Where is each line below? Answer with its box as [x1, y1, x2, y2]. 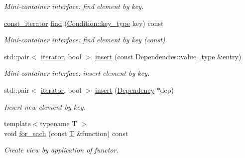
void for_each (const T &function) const [4, 128, 128, 138]
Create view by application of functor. [4, 145, 119, 155]
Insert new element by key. [4, 101, 86, 112]
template [4, 118, 31, 129]
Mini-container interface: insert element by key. [4, 68, 150, 78]
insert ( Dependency [95, 84, 154, 95]
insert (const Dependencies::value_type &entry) [95, 51, 242, 61]
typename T [40, 118, 77, 129]
